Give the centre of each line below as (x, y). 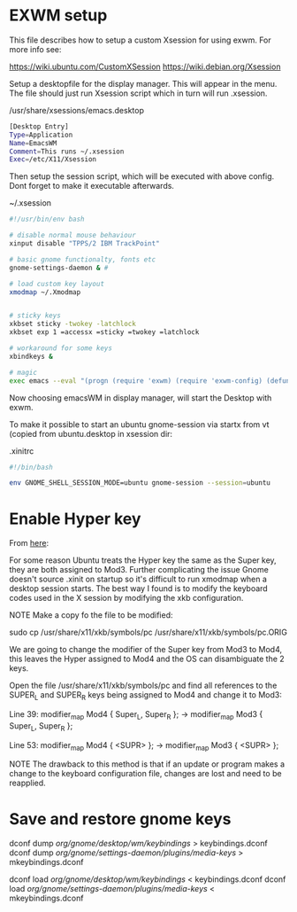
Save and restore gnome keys (120, 818)
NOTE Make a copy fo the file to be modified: (91, 615)
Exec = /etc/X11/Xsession (53, 160)
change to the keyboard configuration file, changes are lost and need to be (145, 774)
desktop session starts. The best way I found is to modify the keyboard (138, 589)
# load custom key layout (57, 284)
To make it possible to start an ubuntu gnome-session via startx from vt (139, 424)
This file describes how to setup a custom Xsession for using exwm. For (140, 40)
